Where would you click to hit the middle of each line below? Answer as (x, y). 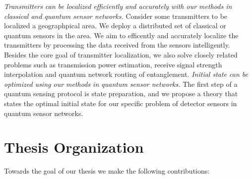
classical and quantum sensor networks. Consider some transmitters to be (116, 16)
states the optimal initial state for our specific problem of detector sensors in (121, 103)
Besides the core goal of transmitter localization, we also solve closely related (121, 54)
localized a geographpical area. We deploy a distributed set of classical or (115, 26)
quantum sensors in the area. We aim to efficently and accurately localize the (121, 35)
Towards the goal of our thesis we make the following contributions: (107, 171)
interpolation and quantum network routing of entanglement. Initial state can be (126, 74)
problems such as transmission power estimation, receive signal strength (113, 64)
